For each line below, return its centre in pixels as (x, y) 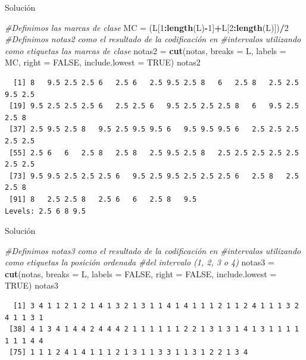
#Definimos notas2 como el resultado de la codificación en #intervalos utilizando (153, 39)
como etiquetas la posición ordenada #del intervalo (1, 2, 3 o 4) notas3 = (140, 262)
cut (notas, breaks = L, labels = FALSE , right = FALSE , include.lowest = (141, 273)
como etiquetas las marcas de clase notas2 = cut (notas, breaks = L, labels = (146, 50)
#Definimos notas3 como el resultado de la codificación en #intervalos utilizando (153, 250)
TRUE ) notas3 (32, 285)
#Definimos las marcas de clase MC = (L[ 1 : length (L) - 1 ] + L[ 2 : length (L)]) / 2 (147, 27)
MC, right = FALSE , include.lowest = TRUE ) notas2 (103, 62)
